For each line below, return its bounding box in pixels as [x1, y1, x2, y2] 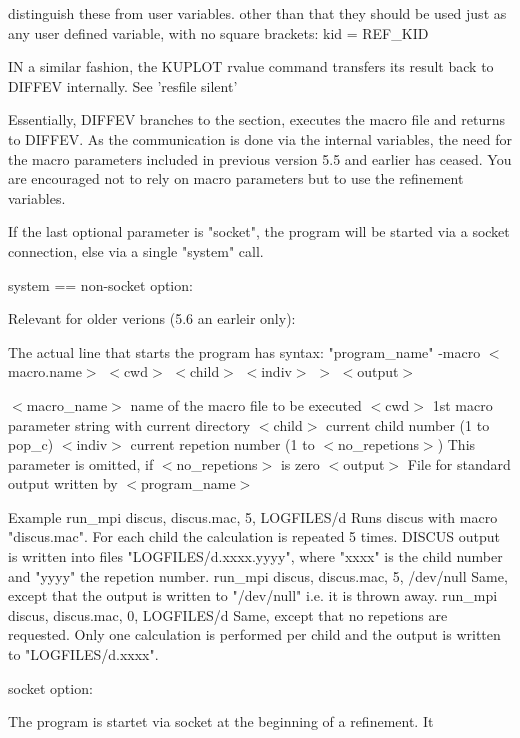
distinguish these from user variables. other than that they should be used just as [8, 3, 507, 23]
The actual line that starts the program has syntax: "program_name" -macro [8, 341, 481, 362]
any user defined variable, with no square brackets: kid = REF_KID [8, 22, 429, 43]
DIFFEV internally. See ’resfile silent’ [8, 75, 238, 96]
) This [437, 434, 476, 455]
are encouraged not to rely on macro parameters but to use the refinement [8, 168, 464, 189]
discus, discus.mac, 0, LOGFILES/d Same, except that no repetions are [8, 604, 448, 625]
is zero [280, 453, 320, 474]
